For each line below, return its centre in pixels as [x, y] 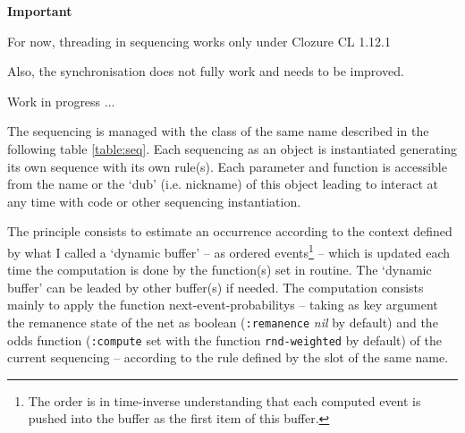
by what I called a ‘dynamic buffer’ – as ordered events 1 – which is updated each [228, 250]
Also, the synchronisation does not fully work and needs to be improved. [206, 71]
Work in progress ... [61, 101]
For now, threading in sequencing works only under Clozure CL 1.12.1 [199, 41]
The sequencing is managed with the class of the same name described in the [218, 131]
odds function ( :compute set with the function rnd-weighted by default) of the [224, 340]
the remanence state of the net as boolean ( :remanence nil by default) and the [223, 322]
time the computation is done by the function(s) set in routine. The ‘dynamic [220, 270]
